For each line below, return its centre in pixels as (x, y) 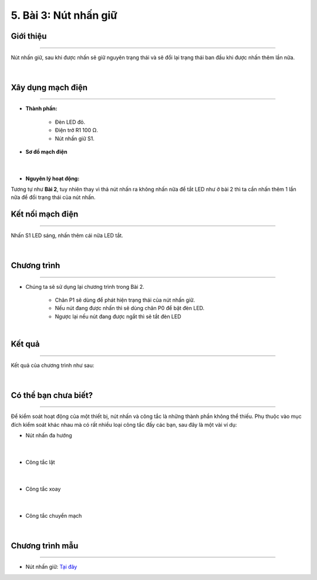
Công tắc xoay (43, 489)
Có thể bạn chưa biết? (52, 395)
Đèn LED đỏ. (70, 122)
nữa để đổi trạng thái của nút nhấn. (53, 197)
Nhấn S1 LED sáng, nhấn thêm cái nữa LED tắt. (67, 235)
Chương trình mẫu (45, 546)
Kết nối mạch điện (45, 214)
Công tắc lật (40, 462)
